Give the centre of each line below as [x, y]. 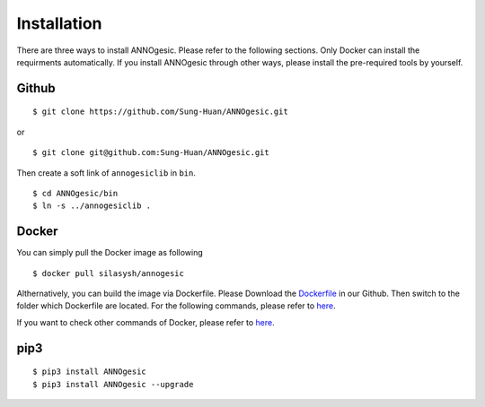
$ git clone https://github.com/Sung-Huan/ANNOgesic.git [161, 112]
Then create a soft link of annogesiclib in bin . [106, 173]
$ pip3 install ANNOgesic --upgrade [113, 384]
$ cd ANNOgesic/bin [75, 193]
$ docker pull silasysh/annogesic [108, 273]
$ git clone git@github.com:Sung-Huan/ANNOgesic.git [151, 153]
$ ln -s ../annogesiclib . [92, 206]
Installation [59, 23]
